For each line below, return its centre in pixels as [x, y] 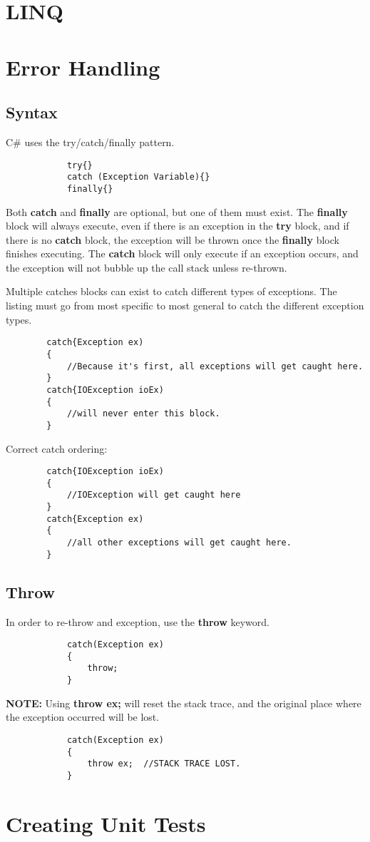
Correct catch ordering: [57, 448]
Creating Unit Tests [106, 823]
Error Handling [83, 67]
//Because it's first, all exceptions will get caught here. [215, 366]
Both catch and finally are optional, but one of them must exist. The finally [177, 211]
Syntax [32, 112]
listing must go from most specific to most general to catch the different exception [185, 306]
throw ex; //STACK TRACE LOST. [164, 764]
